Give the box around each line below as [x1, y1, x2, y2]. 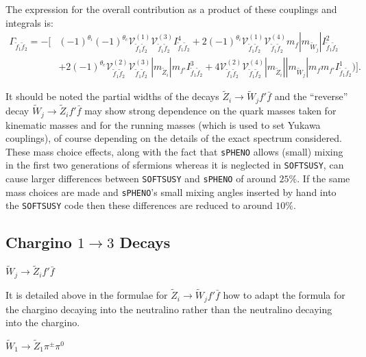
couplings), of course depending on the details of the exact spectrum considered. [5, 131, 342, 145]
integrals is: [5, 15, 53, 29]
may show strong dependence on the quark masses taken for [84, 103, 337, 118]
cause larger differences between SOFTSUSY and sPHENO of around [5, 171, 276, 186]
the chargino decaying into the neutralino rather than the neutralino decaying [5, 301, 332, 316]
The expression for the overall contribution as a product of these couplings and [5, 2, 337, 16]
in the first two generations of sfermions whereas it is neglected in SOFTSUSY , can [5, 158, 344, 172]
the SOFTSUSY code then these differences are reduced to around [5, 198, 273, 212]
